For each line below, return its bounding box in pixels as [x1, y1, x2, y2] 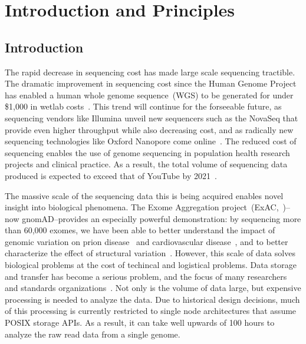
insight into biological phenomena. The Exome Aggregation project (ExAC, [5, 201, 279, 213]
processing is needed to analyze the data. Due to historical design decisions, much [5, 293, 300, 305]
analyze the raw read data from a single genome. [5, 328, 180, 340]
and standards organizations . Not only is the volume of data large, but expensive [5, 282, 301, 294]
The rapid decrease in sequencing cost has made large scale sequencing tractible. [5, 65, 295, 78]
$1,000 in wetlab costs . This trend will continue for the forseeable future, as [5, 100, 282, 113]
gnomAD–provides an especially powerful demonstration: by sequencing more [22, 212, 301, 224]
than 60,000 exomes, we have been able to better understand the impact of [5, 224, 275, 236]
